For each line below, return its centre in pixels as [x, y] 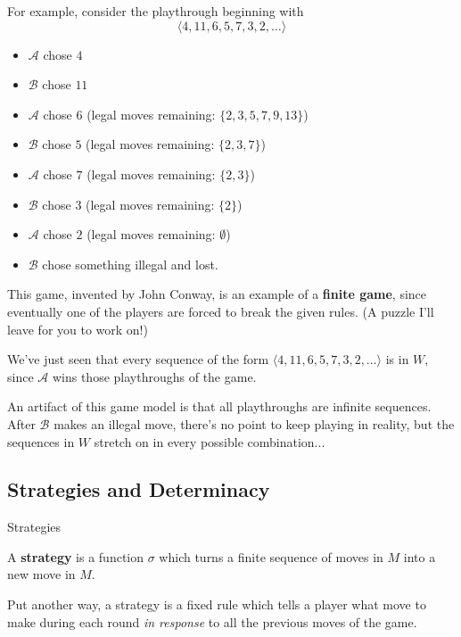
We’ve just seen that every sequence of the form [138, 359]
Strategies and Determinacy [139, 489]
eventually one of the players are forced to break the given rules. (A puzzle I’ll [221, 311]
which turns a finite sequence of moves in [271, 556]
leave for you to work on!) [78, 329]
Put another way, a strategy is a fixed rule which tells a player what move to [217, 604]
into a [420, 556]
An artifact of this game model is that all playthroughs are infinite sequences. [219, 406]
